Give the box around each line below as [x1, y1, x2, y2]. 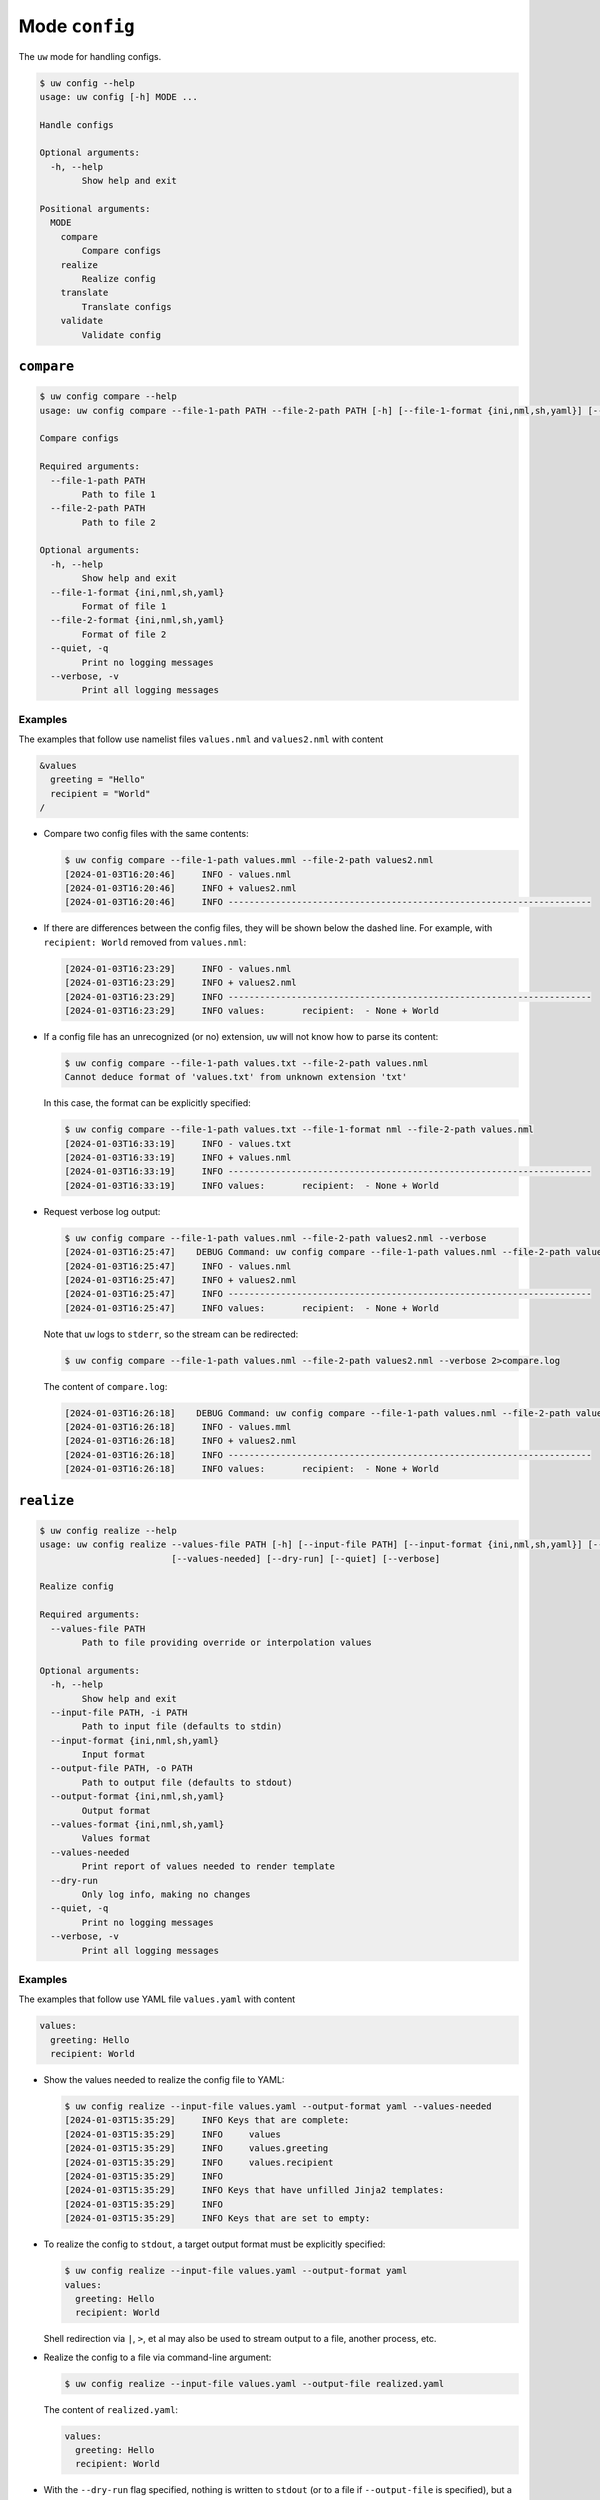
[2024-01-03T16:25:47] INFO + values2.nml [64, 1274, 297, 1285]
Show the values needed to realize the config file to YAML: [43, 2074, 285, 2086]
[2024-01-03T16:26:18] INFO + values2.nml [64, 1435, 297, 1447]
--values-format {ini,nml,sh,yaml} [50, 1819, 225, 1830]
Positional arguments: [39, 203, 151, 215]
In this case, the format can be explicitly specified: [43, 1097, 252, 1109]
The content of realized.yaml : [43, 2403, 179, 2415]
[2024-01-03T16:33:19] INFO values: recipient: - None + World [64, 1180, 440, 1191]
